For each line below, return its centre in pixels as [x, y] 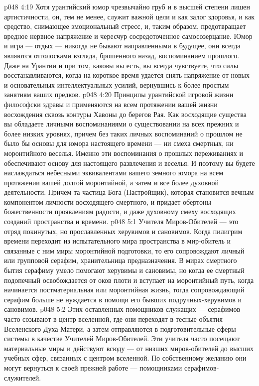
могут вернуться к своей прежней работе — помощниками [93, 367]
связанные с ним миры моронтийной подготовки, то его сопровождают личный [124, 250]
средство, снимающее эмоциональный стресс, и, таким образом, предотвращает [125, 26]
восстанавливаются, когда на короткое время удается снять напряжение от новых [127, 75]
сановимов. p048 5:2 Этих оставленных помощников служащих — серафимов [122, 309]
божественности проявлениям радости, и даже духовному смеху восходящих [120, 211]
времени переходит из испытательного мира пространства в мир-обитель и [118, 241]
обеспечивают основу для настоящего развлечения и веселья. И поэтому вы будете [129, 163]
